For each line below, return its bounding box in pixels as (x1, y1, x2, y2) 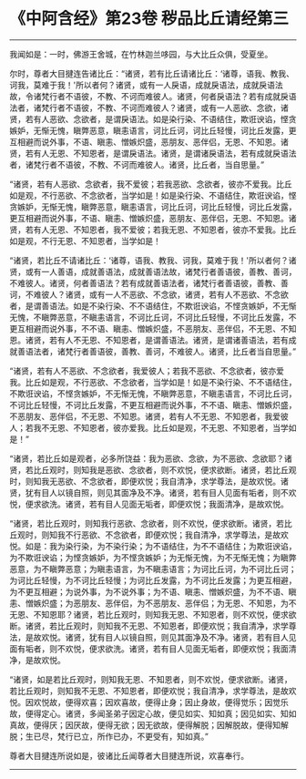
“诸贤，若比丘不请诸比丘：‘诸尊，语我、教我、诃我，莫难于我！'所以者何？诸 (9, 254, 298, 265)
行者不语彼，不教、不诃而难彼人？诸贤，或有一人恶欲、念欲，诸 (48, 102, 289, 113)
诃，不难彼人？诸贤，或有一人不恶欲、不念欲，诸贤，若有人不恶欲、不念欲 (9, 289, 289, 300)
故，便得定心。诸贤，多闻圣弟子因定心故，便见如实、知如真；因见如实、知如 (9, 708, 297, 719)
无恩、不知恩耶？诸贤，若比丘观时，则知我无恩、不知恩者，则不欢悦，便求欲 (9, 609, 297, 620)
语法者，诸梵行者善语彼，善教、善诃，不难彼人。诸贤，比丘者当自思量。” (25, 345, 297, 356)
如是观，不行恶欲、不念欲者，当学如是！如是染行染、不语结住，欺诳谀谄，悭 (9, 190, 297, 200)
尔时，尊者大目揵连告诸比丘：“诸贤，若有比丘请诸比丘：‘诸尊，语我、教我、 (9, 67, 294, 78)
